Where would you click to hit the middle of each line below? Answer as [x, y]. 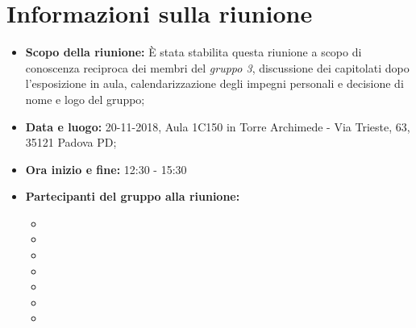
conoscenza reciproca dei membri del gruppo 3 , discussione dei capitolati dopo [217, 67]
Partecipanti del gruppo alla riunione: [133, 196]
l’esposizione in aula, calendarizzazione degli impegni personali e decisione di [214, 83]
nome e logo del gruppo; [85, 99]
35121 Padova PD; [71, 142]
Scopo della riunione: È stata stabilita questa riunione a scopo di [193, 52]
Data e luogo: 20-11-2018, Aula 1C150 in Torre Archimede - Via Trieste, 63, [218, 126]
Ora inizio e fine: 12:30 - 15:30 [106, 169]
